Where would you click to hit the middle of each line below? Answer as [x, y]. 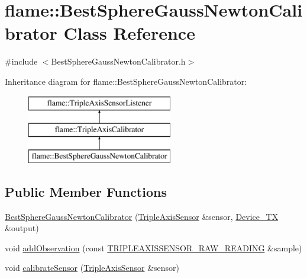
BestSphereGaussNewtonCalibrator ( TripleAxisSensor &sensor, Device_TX [142, 216]
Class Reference [129, 33]
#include [21, 61]
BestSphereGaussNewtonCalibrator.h [118, 61]
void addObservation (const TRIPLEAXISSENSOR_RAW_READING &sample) [153, 247]
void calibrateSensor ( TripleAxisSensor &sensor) [92, 268]
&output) [22, 228]
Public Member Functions [86, 191]
